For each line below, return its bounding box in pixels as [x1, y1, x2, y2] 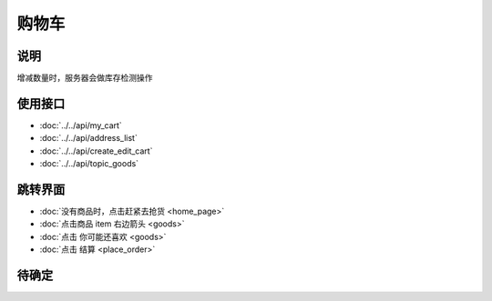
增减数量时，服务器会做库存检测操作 [16, 73, 153, 84]
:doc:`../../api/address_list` [39, 133, 138, 144]
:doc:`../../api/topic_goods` [39, 158, 139, 169]
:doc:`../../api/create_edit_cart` [39, 145, 153, 156]
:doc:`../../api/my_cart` [39, 119, 122, 131]
